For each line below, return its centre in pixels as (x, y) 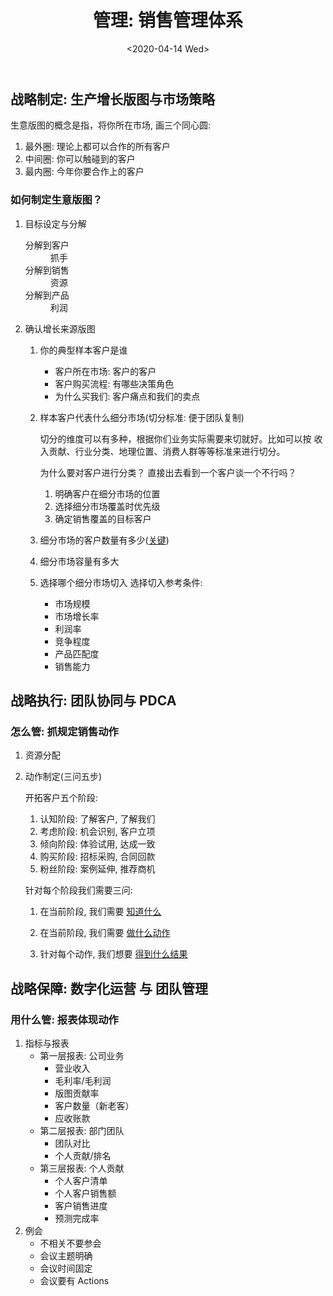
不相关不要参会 (70, 1243)
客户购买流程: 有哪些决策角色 (114, 383)
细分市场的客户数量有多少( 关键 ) (104, 540)
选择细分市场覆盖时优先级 (107, 506)
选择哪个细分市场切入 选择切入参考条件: (121, 582)
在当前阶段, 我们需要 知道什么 (100, 912)
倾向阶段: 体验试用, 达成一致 (97, 844)
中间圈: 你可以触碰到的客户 (80, 159)
